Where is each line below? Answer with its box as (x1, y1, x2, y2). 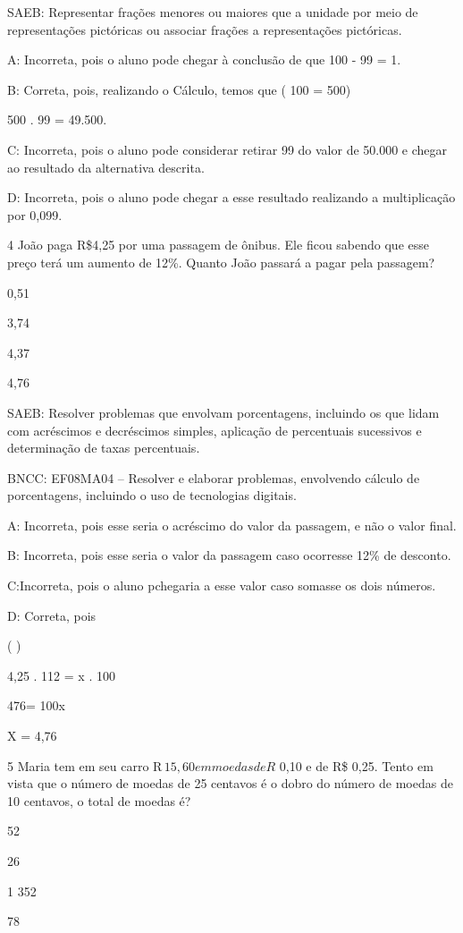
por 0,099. (7, 205, 63, 224)
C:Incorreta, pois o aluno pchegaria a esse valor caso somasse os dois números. (7, 576, 436, 595)
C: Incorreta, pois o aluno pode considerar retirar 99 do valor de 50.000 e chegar (7, 140, 448, 158)
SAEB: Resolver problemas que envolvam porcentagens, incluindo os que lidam (7, 403, 440, 421)
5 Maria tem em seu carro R (7, 756, 163, 775)
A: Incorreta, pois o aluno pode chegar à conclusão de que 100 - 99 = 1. (7, 50, 401, 69)
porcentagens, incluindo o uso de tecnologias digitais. (7, 486, 297, 505)
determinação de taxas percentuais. (7, 438, 200, 457)
